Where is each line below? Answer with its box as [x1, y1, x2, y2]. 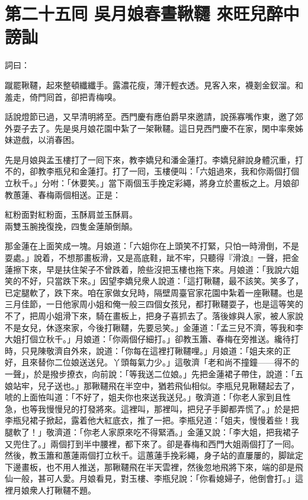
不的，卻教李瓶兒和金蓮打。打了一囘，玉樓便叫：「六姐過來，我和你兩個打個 [5, 165, 299, 177]
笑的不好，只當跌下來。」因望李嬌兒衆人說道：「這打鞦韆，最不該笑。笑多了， [5, 275, 303, 287]
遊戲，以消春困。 [12, 133, 79, 146]
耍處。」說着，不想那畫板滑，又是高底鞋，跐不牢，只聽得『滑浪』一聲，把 [5, 251, 291, 264]
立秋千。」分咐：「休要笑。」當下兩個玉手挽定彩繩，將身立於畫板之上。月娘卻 [5, 177, 299, 189]
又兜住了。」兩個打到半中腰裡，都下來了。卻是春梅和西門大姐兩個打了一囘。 [5, 437, 299, 450]
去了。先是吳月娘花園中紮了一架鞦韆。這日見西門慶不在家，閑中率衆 [29, 122, 295, 134]
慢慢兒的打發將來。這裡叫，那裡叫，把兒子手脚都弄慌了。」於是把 [46, 402, 299, 415]
